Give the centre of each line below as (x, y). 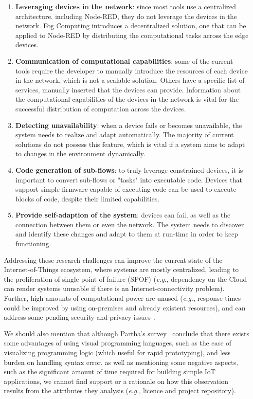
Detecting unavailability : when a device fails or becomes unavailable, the (129, 125)
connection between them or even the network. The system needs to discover (130, 224)
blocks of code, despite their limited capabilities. (87, 198)
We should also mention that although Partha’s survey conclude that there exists (127, 333)
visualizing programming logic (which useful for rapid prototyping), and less (117, 352)
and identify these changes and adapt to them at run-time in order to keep (127, 234)
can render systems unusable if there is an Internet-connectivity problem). (114, 288)
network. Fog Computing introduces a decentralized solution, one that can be (131, 26)
